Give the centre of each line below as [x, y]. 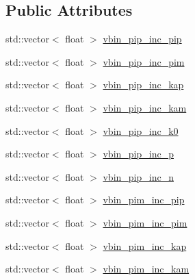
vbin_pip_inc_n [138, 176]
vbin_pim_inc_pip [144, 200]
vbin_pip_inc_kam [145, 107]
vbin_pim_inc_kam [146, 269]
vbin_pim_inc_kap [145, 245]
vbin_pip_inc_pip [142, 39]
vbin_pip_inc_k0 [141, 130]
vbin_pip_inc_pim [144, 61]
